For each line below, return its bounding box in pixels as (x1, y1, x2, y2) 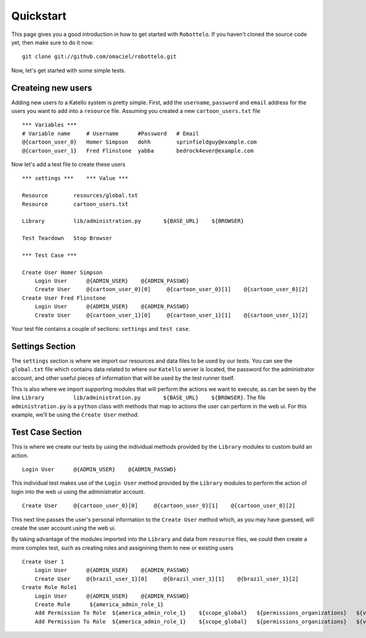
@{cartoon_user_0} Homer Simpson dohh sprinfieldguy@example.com (22, 139, 257, 146)
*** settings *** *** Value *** (22, 175, 129, 182)
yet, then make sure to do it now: (11, 38, 94, 46)
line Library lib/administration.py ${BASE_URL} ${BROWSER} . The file (11, 394, 266, 401)
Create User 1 (22, 559, 64, 565)
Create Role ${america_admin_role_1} (34, 601, 164, 608)
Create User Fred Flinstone (22, 294, 106, 302)
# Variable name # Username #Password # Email (22, 130, 199, 137)
